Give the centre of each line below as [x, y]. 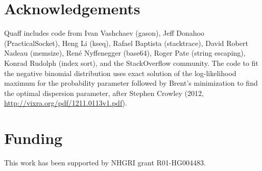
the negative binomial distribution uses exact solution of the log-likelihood [120, 73]
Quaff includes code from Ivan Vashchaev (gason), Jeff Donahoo [104, 33]
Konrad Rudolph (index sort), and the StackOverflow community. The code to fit [131, 63]
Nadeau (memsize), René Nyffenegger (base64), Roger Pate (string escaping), [125, 53]
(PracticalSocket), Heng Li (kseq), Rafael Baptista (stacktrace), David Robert [126, 43]
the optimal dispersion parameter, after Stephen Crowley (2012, [104, 93]
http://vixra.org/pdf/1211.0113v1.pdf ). [66, 103]
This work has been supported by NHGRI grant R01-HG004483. [105, 162]
